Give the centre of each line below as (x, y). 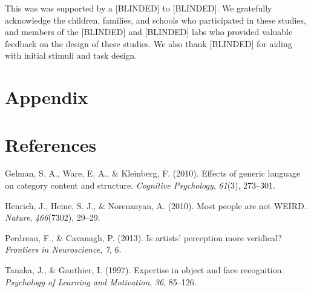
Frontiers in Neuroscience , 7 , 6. (63, 249)
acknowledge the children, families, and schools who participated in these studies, (155, 20)
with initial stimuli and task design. (71, 55)
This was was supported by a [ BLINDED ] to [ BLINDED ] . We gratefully (139, 8)
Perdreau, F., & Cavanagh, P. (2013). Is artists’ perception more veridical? (143, 237)
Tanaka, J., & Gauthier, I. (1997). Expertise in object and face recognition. (145, 270)
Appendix (47, 97)
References (51, 144)
